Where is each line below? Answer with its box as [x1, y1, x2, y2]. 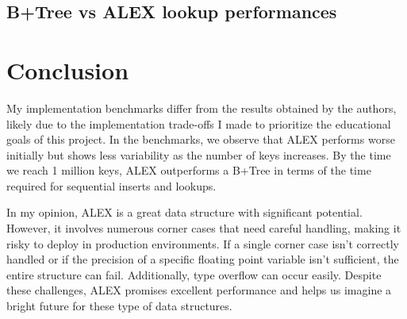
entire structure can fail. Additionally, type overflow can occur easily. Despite [6, 266, 382, 282]
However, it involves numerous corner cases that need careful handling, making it [6, 220, 401, 236]
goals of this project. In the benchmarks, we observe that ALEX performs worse [6, 131, 395, 148]
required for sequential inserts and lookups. [6, 177, 217, 194]
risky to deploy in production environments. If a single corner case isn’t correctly [6, 235, 399, 252]
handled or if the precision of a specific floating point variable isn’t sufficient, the [6, 251, 399, 267]
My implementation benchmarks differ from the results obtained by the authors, [6, 99, 397, 116]
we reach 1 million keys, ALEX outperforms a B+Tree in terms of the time [6, 162, 371, 179]
